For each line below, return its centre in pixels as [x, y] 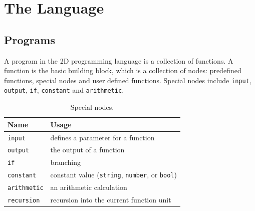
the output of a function [87, 150]
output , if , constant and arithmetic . [64, 90]
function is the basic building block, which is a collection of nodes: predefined [123, 70]
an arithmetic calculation [89, 187]
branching [65, 162]
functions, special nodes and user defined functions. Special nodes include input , [128, 80]
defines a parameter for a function [102, 137]
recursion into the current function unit [111, 200]
